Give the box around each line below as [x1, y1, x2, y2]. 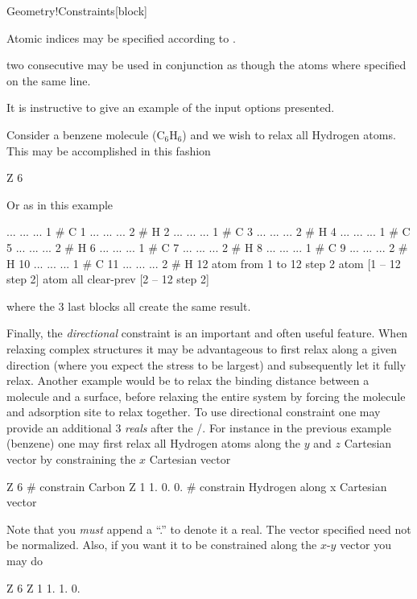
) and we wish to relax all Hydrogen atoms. [182, 126, 396, 143]
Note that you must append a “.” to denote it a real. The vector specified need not [6, 520, 411, 537]
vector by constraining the [6, 451, 136, 468]
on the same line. [6, 72, 91, 89]
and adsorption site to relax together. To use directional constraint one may [6, 403, 381, 420]
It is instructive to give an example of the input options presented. [6, 99, 335, 116]
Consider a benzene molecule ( [6, 126, 157, 143]
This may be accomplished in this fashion [6, 142, 211, 159]
